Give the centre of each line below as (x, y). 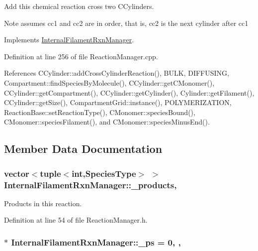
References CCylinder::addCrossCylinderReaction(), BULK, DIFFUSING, (117, 73)
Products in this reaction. (43, 203)
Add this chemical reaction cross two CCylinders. (79, 6)
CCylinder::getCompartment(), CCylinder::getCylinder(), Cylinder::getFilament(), (129, 92)
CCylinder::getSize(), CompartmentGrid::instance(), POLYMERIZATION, (118, 102)
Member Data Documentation (83, 149)
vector (17, 173)
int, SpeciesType (104, 173)
